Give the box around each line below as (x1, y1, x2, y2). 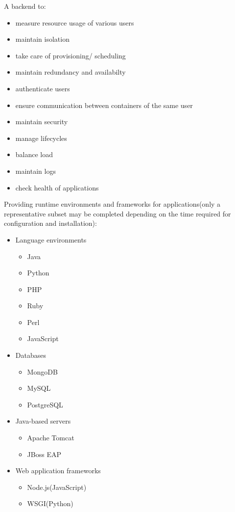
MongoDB (27, 366, 58, 377)
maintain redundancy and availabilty (15, 67, 126, 77)
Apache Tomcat (27, 432, 74, 443)
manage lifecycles (15, 133, 67, 143)
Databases (15, 350, 46, 360)
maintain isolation (15, 34, 70, 44)
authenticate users (15, 83, 70, 93)
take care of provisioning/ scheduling (15, 50, 126, 60)
